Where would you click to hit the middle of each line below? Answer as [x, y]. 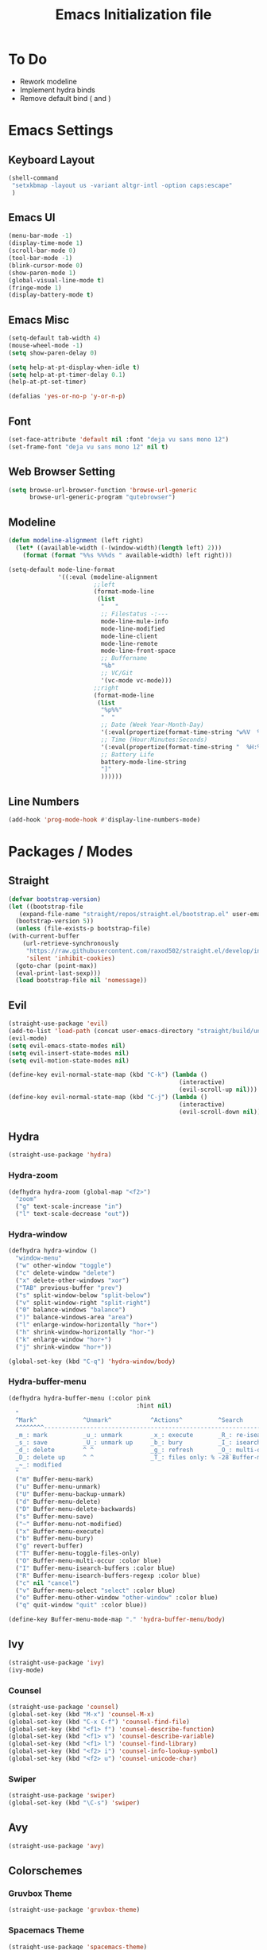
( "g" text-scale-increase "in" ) [69, 1206]
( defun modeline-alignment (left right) [76, 541]
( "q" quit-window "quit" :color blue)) [81, 1605]
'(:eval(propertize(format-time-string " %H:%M [182, 747]
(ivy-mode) [26, 1670]
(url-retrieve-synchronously [71, 944]
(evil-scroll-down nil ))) [221, 1112]
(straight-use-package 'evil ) [58, 1024]
